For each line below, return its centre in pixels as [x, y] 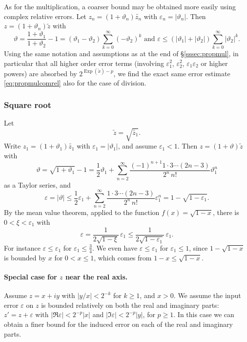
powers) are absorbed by [41, 73]
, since [198, 247]
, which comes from [123, 257]
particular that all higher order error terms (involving [84, 63]
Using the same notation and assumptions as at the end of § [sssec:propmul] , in [121, 53]
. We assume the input [207, 295]
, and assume [137, 146]
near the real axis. [96, 277]
